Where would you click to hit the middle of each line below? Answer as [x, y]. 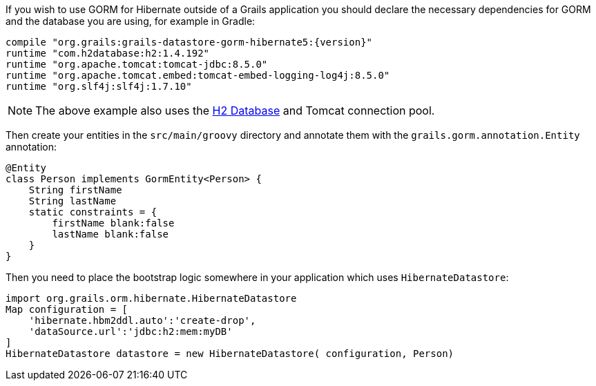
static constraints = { [93, 212]
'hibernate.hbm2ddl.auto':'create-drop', [142, 320]
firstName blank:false [113, 223]
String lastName [73, 201]
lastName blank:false [110, 234]
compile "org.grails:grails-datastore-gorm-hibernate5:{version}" [189, 42]
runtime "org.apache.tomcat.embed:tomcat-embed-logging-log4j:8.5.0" [198, 75]
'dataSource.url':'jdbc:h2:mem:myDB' [131, 331]
